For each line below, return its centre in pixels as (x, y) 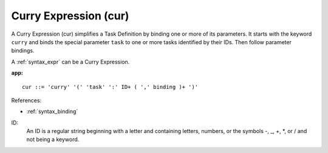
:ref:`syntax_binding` (52, 111)
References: (26, 100)
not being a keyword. (53, 140)
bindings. (23, 51)
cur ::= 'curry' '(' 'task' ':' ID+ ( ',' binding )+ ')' (110, 87)
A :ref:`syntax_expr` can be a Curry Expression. (70, 62)
